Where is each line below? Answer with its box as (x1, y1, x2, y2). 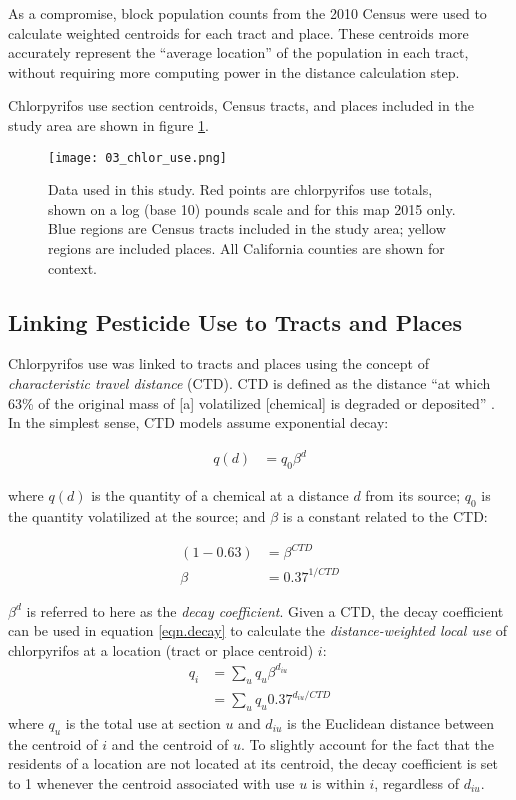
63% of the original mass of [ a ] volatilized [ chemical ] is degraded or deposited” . (8, 392, 496, 413)
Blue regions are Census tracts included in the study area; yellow (48, 218, 446, 239)
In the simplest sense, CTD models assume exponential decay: (8, 412, 389, 433)
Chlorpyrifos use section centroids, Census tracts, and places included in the (8, 95, 474, 116)
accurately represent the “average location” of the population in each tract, (8, 42, 469, 63)
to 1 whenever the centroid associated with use (8, 772, 295, 793)
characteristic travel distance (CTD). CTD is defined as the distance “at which (8, 372, 491, 393)
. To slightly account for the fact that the (241, 733, 494, 754)
